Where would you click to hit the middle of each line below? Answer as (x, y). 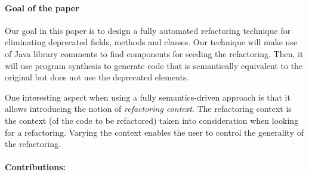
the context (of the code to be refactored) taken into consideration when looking (152, 120)
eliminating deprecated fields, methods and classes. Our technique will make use (151, 42)
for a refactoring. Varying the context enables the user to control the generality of (154, 132)
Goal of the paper (42, 7)
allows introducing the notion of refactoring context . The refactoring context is (148, 109)
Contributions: (35, 167)
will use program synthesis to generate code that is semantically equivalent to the (154, 65)
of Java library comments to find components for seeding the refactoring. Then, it (154, 53)
